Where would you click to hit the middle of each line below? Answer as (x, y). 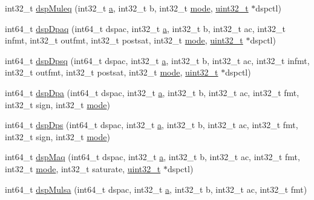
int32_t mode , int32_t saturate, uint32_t (83, 168)
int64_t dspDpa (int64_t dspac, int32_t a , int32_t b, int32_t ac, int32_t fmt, (152, 92)
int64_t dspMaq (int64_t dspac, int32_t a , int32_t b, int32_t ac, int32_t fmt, (152, 157)
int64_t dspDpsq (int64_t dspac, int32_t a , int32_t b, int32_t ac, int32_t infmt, (157, 60)
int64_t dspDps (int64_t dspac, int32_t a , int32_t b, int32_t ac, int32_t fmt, (152, 125)
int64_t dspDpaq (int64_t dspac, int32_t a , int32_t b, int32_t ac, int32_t (145, 28)
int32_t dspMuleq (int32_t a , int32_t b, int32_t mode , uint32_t (127, 8)
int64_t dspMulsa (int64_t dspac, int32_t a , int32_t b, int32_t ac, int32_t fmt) (156, 189)
